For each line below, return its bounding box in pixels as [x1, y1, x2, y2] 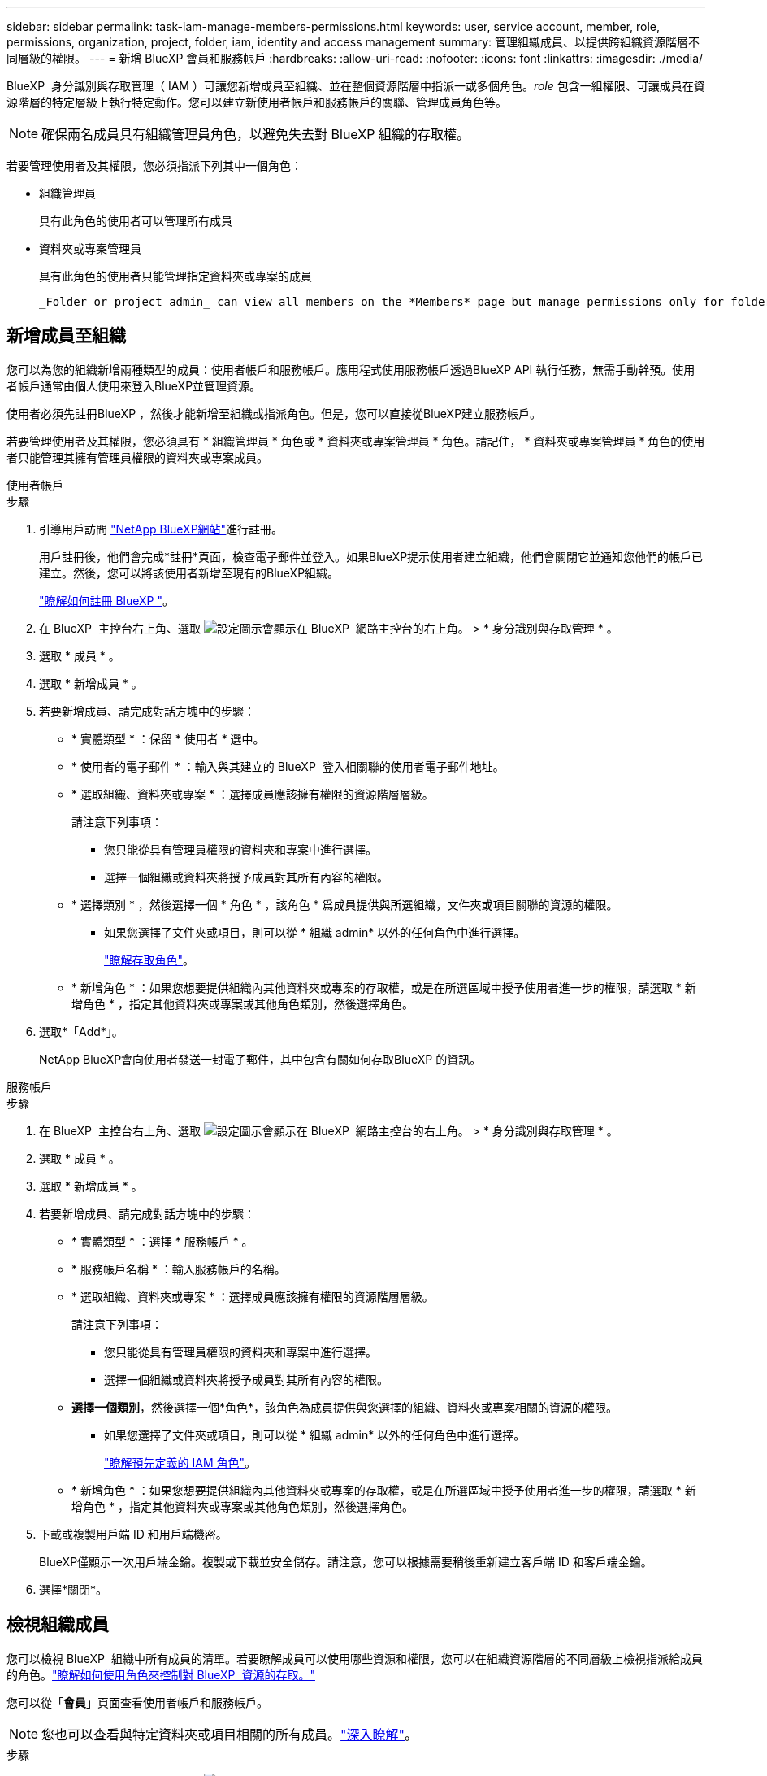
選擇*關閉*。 [39, 1582, 108, 1596]
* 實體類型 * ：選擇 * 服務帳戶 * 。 [71, 1234, 253, 1248]
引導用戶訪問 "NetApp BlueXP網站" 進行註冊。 [39, 521, 284, 536]
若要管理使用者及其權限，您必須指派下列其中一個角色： [6, 159, 302, 172]
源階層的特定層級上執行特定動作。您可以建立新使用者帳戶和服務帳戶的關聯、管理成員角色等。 [6, 95, 507, 109]
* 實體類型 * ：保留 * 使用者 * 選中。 [71, 731, 265, 746]
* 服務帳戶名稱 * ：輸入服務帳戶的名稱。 [71, 1261, 286, 1276]
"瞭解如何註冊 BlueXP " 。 [39, 593, 175, 607]
